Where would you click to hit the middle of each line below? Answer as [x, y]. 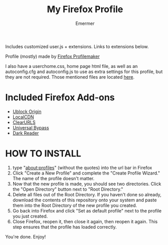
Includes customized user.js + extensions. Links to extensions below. [77, 46]
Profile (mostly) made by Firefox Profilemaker [53, 56]
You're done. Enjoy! [26, 236]
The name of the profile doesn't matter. [53, 178]
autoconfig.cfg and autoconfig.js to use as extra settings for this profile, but [84, 72]
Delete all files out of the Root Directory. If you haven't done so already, [87, 194]
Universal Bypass [31, 127]
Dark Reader [26, 133]
